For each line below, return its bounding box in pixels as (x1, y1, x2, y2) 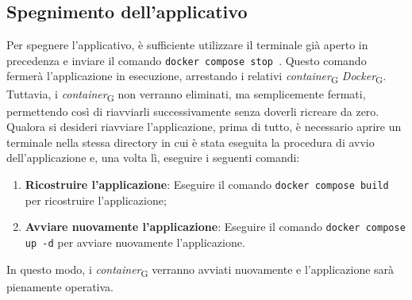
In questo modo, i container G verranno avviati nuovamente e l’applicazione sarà (6, 260, 395, 279)
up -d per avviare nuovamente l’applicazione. (25, 233, 245, 250)
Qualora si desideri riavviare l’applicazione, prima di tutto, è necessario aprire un (6, 118, 402, 135)
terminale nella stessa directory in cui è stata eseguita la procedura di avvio (6, 133, 375, 150)
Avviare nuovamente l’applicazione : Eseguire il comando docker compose (25, 218, 406, 235)
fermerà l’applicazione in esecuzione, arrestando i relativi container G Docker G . (6, 67, 387, 87)
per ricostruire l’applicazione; (25, 191, 167, 208)
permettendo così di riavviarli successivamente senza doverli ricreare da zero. (6, 102, 379, 119)
